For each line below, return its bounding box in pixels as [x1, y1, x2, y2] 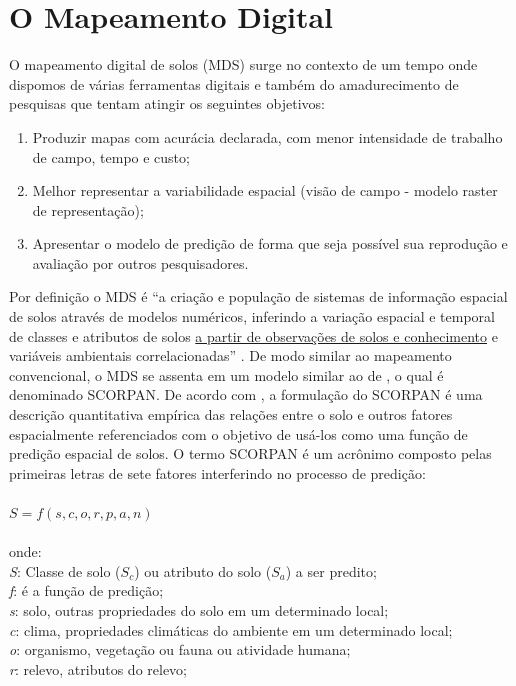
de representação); [32, 199, 144, 220]
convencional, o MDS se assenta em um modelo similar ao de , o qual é [9, 364, 444, 385]
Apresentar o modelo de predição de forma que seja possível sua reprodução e [32, 233, 508, 254]
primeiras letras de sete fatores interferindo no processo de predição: [9, 462, 426, 483]
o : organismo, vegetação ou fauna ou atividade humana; [9, 639, 351, 660]
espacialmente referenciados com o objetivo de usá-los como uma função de [9, 423, 468, 444]
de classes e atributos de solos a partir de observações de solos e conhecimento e [9, 325, 498, 346]
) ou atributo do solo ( [134, 560, 272, 581]
